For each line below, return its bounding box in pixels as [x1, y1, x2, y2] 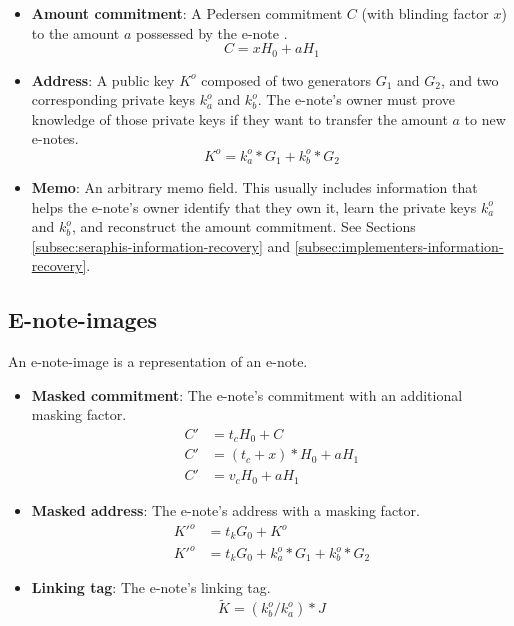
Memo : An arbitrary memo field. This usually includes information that [31, 176, 478, 197]
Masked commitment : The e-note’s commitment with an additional [31, 384, 463, 405]
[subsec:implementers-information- [294, 235, 504, 256]
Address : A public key [31, 69, 175, 90]
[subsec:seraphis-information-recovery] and [31, 235, 291, 256]
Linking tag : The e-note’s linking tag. [31, 577, 271, 598]
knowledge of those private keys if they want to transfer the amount [31, 108, 448, 129]
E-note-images [8, 304, 158, 335]
